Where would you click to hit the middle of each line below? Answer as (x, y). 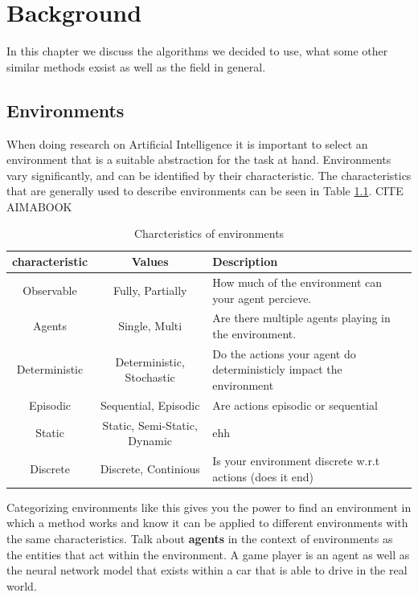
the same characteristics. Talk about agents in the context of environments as (200, 538)
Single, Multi (150, 326)
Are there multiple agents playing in (301, 318)
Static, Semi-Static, (150, 425)
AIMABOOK (39, 206)
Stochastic (150, 377)
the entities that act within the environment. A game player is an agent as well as (208, 554)
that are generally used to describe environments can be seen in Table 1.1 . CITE (205, 191)
